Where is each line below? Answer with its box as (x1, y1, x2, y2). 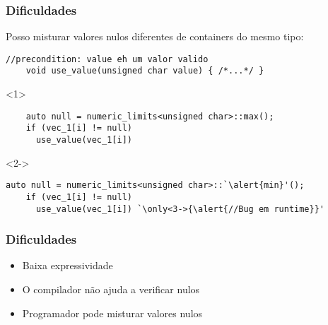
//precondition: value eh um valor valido (6, 54, 209, 64)
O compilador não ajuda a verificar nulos (22, 282, 200, 297)
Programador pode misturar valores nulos (22, 305, 203, 320)
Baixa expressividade (22, 258, 113, 273)
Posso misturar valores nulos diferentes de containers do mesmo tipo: (6, 29, 304, 44)
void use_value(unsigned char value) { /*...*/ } (25, 66, 264, 76)
